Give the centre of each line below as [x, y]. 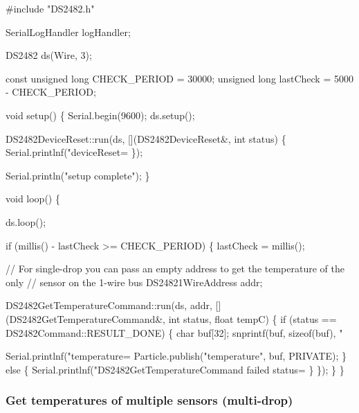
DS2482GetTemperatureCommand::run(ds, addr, [109, 305]
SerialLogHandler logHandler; [68, 32]
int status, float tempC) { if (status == [252, 318]
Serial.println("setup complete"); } [78, 175]
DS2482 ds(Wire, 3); [49, 55]
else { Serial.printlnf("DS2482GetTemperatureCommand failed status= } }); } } [175, 369]
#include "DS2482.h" [50, 8]
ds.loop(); [26, 221]
